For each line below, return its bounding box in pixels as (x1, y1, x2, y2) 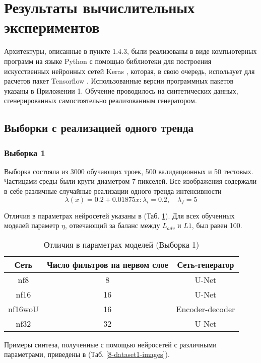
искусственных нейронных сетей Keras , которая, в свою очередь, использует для (4, 65, 255, 76)
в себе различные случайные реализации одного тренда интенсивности (4, 186, 222, 196)
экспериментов (4, 17, 100, 37)
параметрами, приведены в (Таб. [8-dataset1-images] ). (4, 349, 170, 359)
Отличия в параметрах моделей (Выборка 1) (43, 238, 200, 250)
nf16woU (8, 303, 39, 315)
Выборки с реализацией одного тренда (4, 120, 194, 135)
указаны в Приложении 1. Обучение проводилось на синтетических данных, (4, 85, 238, 96)
